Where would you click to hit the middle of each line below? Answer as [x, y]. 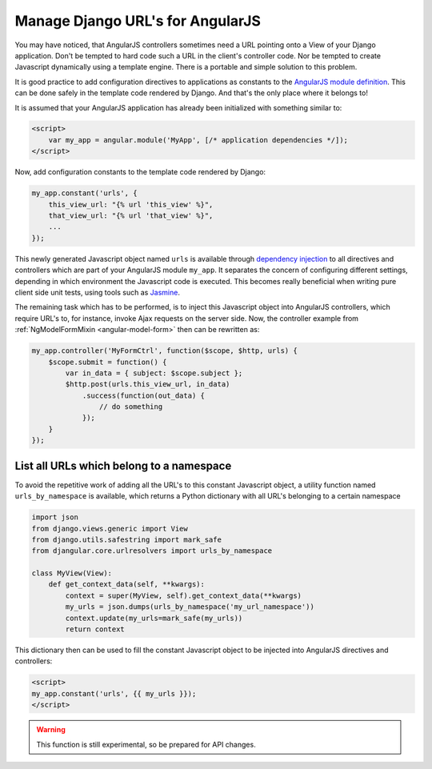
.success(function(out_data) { [144, 395]
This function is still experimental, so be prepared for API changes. [146, 744]
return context [95, 629]
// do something [131, 407]
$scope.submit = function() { [108, 362]
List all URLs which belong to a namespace [123, 465]
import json [55, 517]
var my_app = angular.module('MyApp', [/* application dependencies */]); [198, 140]
